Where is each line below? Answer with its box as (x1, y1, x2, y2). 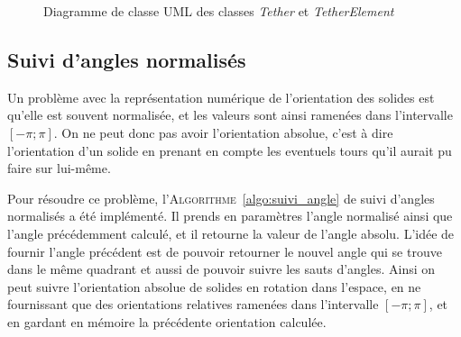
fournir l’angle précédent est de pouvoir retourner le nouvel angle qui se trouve (7, 241, 442, 260)
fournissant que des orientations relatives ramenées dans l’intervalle (7, 295, 379, 314)
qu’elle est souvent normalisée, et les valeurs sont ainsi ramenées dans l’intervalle (7, 105, 453, 124)
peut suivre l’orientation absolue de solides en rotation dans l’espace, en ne (7, 277, 421, 296)
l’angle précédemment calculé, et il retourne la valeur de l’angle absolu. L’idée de (7, 223, 455, 242)
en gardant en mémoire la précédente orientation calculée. (7, 312, 327, 331)
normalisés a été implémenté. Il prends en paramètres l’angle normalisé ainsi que (7, 206, 453, 225)
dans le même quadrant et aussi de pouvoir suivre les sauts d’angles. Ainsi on (7, 260, 436, 278)
